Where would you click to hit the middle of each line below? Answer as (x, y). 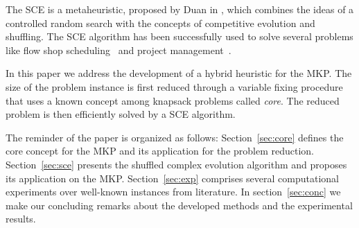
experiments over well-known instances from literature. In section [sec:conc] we (173, 192)
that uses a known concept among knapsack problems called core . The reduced (173, 100)
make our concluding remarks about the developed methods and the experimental (179, 205)
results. (21, 219)
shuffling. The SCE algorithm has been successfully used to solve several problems (179, 36)
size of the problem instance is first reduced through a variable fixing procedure (174, 86)
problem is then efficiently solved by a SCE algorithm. (121, 114)
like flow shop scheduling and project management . (119, 50)
